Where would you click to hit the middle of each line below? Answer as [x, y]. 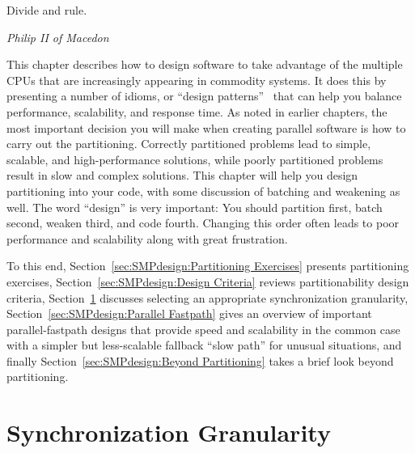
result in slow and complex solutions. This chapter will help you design [182, 175]
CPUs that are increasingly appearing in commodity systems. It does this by [197, 80]
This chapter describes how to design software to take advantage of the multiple [205, 64]
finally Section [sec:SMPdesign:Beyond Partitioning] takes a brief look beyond [200, 360]
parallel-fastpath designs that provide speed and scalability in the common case [203, 329]
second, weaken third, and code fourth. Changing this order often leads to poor [203, 223]
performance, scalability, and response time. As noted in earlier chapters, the [197, 111]
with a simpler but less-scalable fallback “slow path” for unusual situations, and [204, 345]
